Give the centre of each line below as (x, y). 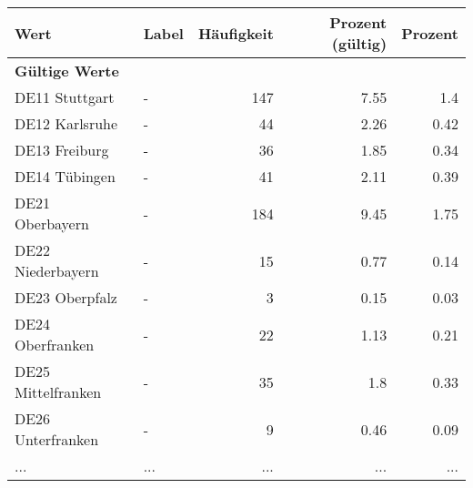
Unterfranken (57, 439)
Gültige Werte (67, 71)
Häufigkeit (236, 33)
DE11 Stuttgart (65, 97)
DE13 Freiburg (62, 150)
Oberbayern (52, 224)
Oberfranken (55, 345)
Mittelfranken (58, 392)
